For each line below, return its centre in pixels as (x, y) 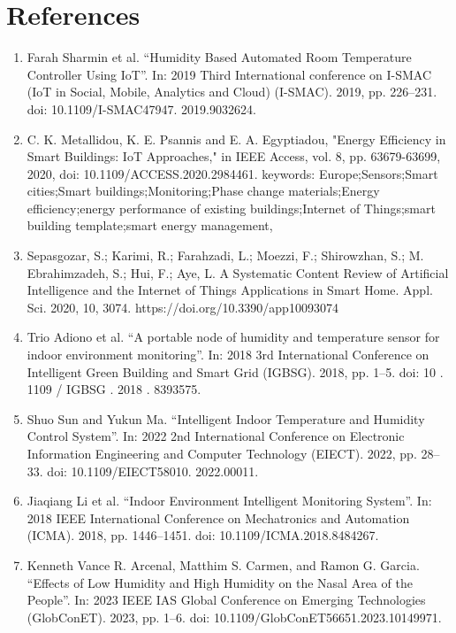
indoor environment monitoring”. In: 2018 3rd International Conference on (228, 355)
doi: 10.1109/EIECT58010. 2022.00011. (153, 471)
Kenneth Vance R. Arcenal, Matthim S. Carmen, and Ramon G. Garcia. (223, 564)
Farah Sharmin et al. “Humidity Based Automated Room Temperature (219, 57)
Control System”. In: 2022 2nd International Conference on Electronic (216, 436)
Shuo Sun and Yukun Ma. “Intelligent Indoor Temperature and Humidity (226, 418)
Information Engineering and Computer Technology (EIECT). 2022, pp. (222, 453)
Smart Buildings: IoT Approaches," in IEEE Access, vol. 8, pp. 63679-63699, (234, 156)
